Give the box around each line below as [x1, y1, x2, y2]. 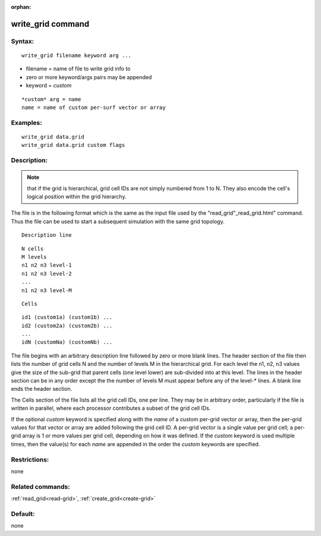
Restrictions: [11, 455, 49, 463]
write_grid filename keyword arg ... [21, 52, 132, 59]
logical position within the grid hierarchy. [27, 193, 127, 200]
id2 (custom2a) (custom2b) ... [21, 322, 113, 329]
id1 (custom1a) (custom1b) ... [21, 314, 113, 321]
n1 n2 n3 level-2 [21, 270, 72, 277]
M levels [21, 253, 47, 260]
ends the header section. [11, 385, 73, 393]
